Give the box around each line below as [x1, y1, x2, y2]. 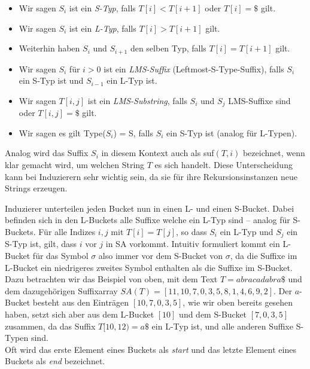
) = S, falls [113, 126, 153, 139]
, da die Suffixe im [230, 249, 297, 262]
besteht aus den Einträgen [32, 296, 129, 309]
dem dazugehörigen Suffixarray [5, 284, 118, 297]
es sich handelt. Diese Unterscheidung [154, 158, 293, 171]
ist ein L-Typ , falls [69, 22, 136, 34]
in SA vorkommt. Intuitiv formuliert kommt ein [105, 237, 280, 250]
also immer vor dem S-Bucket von [98, 249, 223, 262]
